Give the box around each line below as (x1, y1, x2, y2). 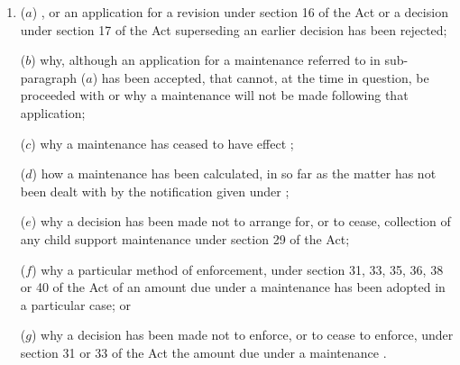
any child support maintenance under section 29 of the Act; (20, 229, 350, 248)
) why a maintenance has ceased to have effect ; (31, 133, 294, 152)
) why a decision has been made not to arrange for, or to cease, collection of (31, 212, 451, 231)
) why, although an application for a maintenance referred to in (31, 50, 381, 69)
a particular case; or (20, 295, 132, 314)
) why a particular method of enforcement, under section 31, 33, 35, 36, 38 (32, 260, 444, 278)
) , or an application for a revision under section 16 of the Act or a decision (32, 3, 448, 21)
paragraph (20, 68, 78, 87)
